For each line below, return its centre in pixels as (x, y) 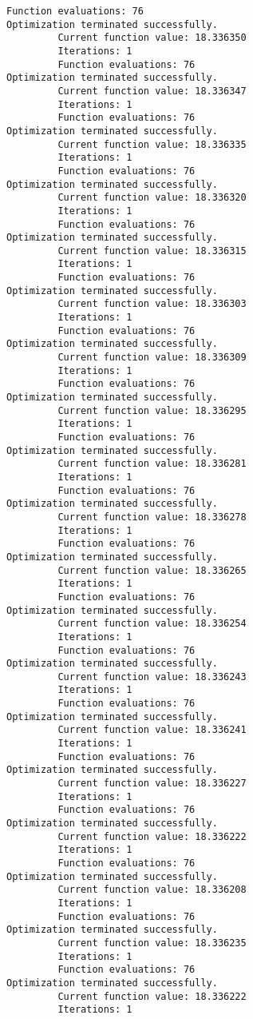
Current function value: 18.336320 (152, 198)
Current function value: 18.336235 (152, 943)
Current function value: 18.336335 (152, 144)
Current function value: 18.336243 (152, 677)
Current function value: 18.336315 (152, 251)
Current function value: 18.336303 (152, 304)
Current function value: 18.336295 (152, 410)
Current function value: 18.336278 (152, 517)
